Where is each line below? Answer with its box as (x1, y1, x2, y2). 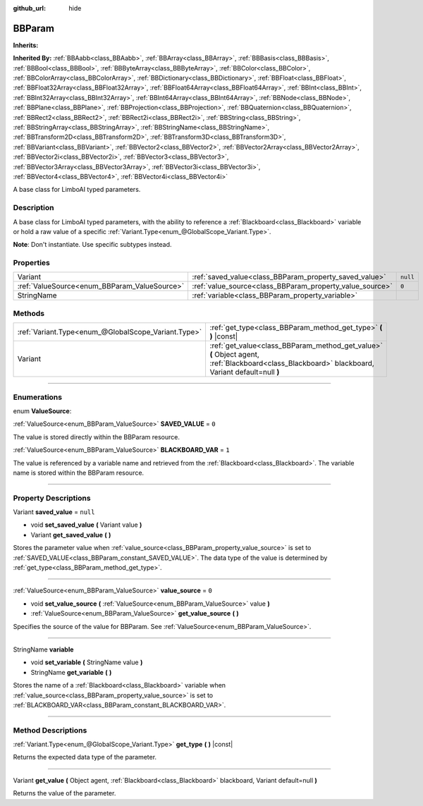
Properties (13, 258, 51, 268)
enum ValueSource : (13, 406, 72, 415)
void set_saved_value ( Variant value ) (30, 520, 142, 529)
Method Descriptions (13, 725, 87, 735)
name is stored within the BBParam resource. (13, 468, 145, 477)
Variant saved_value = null (13, 508, 95, 516)
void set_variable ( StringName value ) (30, 658, 143, 666)
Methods (13, 308, 45, 318)
